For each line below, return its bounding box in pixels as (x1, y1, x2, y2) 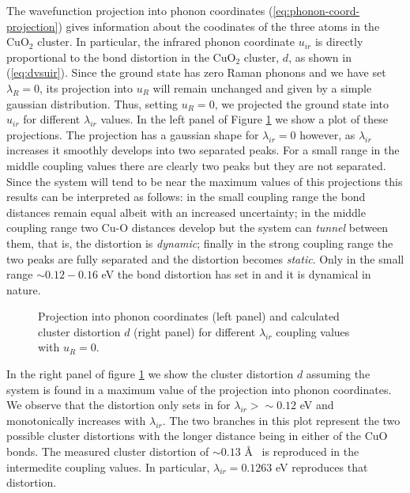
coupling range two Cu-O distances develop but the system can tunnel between (6, 219, 389, 236)
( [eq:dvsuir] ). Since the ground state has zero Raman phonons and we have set (6, 64, 386, 81)
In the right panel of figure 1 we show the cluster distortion (6, 366, 294, 382)
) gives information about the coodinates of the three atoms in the (58, 17, 380, 34)
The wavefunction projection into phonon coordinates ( (6, 2, 273, 18)
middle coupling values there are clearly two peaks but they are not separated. (6, 157, 386, 173)
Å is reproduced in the (244, 443, 359, 460)
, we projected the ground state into (214, 95, 389, 112)
